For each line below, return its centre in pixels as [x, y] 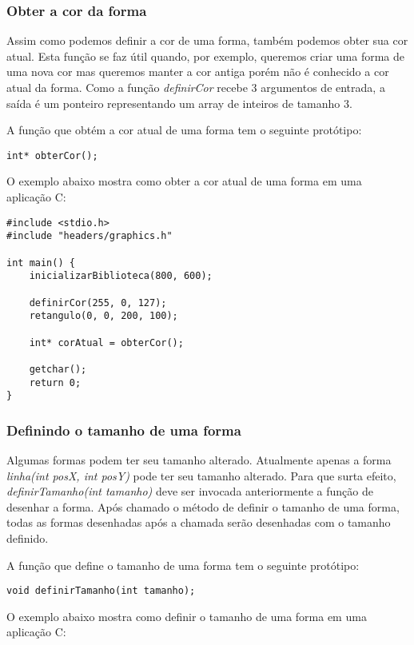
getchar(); [58, 369]
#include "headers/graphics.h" [90, 236]
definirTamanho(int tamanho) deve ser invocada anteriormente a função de [190, 491]
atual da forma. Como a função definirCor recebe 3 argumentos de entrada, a [196, 87]
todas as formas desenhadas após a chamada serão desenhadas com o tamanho [199, 522]
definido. [28, 538]
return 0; [55, 382]
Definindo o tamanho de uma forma [124, 430]
